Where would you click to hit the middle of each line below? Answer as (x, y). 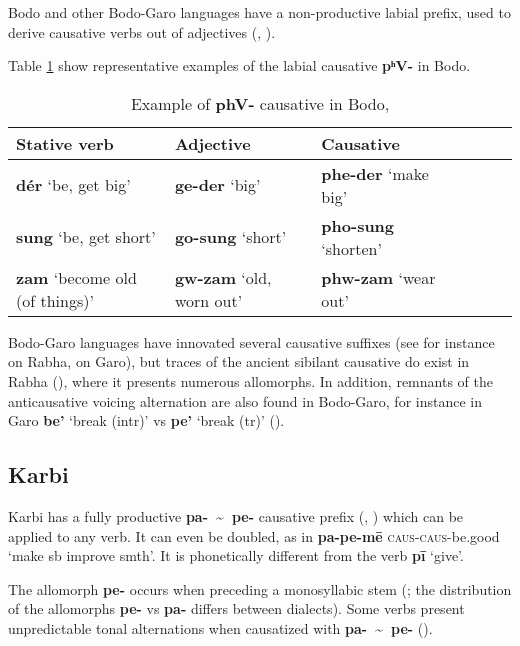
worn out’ (208, 300)
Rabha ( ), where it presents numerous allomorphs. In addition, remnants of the (250, 380)
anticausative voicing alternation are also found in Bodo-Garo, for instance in (245, 400)
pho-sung (358, 225)
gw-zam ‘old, (223, 277)
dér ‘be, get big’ (73, 185)
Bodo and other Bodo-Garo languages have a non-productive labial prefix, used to (259, 12)
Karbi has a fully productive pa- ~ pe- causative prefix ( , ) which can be (236, 515)
